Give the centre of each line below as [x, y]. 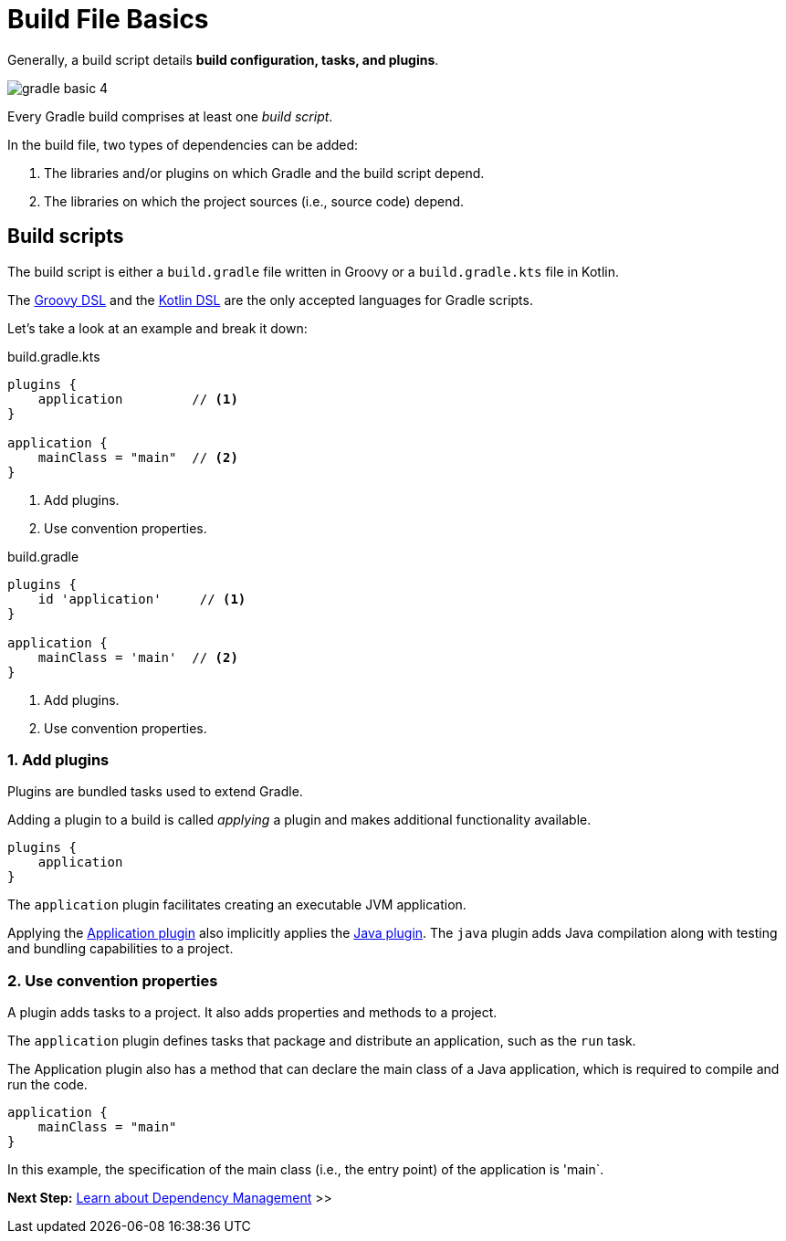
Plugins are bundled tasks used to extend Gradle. [155, 792]
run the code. [47, 1085]
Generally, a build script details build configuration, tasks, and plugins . [223, 59]
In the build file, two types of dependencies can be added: [183, 144]
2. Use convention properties [113, 980]
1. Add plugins [58, 759]
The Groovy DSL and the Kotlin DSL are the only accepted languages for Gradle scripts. [270, 300]
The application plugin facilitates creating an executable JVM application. [237, 905]
